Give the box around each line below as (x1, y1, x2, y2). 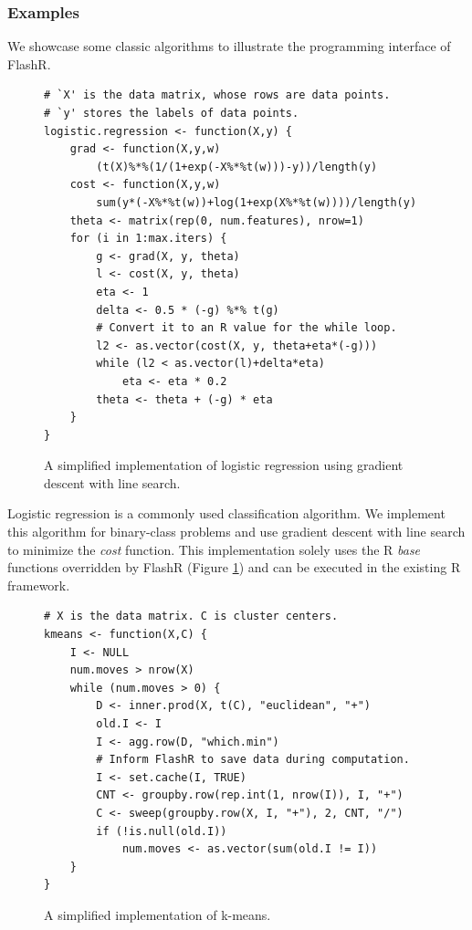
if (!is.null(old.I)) (96, 824, 227, 838)
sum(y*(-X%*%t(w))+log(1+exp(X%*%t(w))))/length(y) (96, 195, 417, 209)
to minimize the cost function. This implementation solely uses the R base (7, 539, 421, 559)
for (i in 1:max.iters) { (69, 232, 227, 246)
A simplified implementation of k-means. (44, 904, 271, 924)
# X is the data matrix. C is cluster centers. (44, 610, 339, 623)
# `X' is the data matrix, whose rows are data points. (44, 89, 391, 102)
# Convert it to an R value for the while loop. (96, 321, 397, 335)
